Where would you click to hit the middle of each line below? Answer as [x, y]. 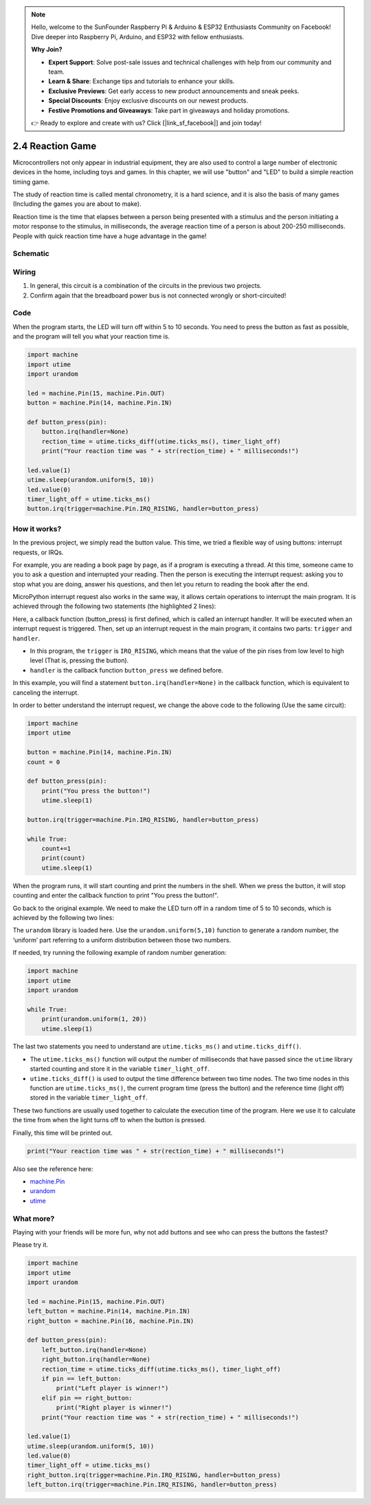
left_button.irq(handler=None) [94, 1350]
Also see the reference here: [53, 1169]
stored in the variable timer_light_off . [89, 1097]
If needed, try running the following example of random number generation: [120, 953]
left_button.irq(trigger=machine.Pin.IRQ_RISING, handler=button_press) [152, 1485]
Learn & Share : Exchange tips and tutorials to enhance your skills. [142, 81]
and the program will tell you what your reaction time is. [91, 337]
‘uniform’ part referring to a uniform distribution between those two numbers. [122, 940]
